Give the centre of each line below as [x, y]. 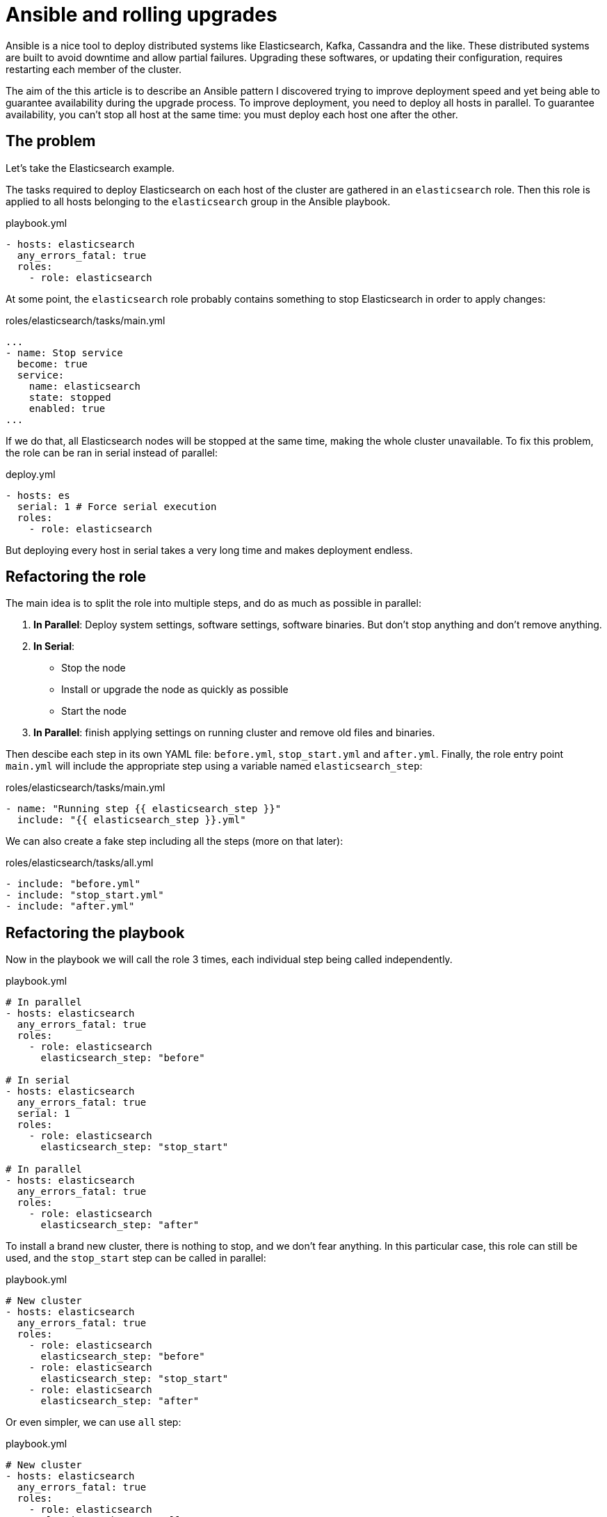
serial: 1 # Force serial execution [117, 506]
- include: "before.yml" [73, 884]
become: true [52, 364]
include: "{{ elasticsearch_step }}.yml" [131, 820]
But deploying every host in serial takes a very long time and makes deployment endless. [209, 550]
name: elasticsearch [84, 386]
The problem [51, 141]
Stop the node [94, 668]
